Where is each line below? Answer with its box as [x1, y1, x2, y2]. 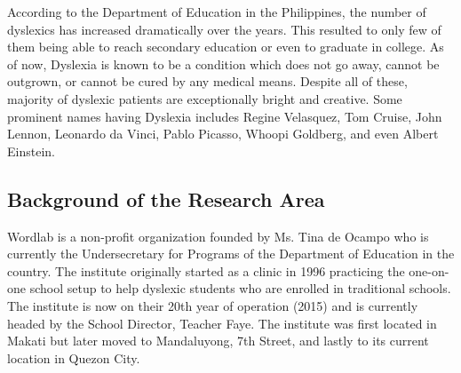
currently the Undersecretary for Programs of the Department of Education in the [7, 244, 455, 263]
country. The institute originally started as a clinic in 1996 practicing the [7, 261, 405, 280]
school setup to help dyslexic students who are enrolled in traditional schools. [29, 279, 451, 298]
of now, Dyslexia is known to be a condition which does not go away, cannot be [7, 54, 440, 73]
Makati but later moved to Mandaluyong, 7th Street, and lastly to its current [7, 331, 429, 350]
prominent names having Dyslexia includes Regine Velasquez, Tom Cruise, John [7, 107, 442, 125]
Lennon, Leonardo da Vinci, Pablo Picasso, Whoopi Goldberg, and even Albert [7, 124, 439, 143]
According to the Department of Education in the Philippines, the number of [7, 3, 426, 20]
